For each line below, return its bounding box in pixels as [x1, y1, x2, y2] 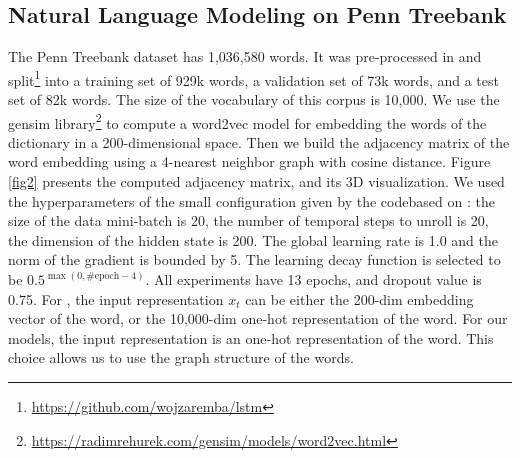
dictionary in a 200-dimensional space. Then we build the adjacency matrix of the [8, 131, 510, 152]
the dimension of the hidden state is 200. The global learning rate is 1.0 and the [8, 229, 498, 250]
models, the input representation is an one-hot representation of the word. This [8, 327, 494, 348]
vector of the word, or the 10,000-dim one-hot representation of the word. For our [8, 308, 508, 329]
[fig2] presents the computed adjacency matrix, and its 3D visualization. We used [8, 171, 505, 192]
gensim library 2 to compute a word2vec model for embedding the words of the [8, 109, 487, 133]
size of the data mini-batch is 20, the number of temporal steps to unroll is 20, [8, 210, 489, 231]
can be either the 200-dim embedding [245, 288, 474, 309]
